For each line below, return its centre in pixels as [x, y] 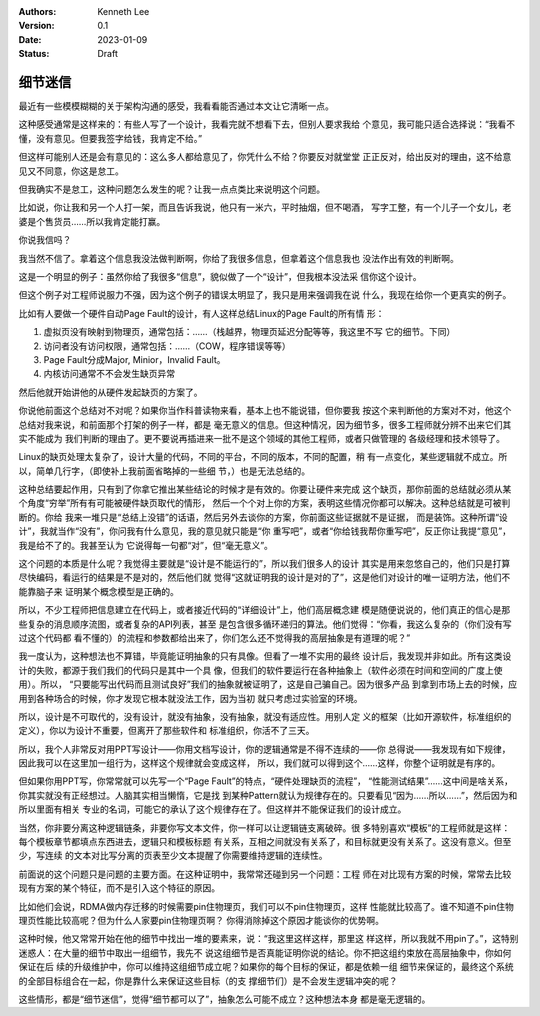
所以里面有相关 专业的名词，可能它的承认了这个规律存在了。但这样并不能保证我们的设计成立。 [212, 809]
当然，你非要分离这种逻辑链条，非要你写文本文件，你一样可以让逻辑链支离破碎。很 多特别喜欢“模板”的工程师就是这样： [264, 827]
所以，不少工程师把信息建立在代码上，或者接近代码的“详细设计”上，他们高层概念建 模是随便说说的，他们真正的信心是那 [264, 610]
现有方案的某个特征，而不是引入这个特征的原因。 [119, 888]
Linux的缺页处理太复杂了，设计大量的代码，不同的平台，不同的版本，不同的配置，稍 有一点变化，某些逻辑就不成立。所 [263, 457]
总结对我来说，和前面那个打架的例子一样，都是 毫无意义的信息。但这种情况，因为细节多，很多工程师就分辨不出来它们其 [265, 424]
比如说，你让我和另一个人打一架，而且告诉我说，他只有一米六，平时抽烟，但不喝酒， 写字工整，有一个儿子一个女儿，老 [265, 207]
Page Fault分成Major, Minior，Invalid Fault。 [134, 359]
